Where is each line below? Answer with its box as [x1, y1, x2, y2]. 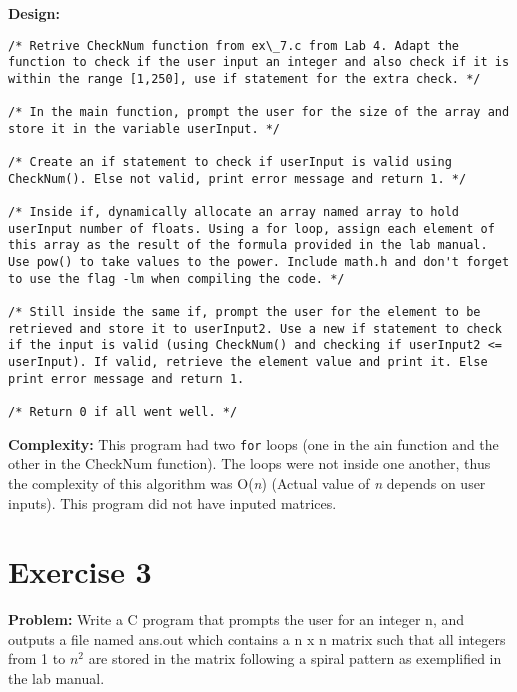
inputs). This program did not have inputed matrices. [8, 492, 337, 513]
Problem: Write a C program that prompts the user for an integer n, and [8, 609, 465, 630]
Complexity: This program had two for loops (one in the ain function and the [8, 433, 499, 454]
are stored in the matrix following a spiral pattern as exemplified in [88, 648, 502, 669]
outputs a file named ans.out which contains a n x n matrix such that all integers [8, 628, 506, 649]
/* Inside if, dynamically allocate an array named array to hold [8, 205, 460, 220]
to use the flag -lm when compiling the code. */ [8, 271, 345, 286]
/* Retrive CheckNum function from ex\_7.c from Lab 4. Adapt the [8, 38, 460, 53]
